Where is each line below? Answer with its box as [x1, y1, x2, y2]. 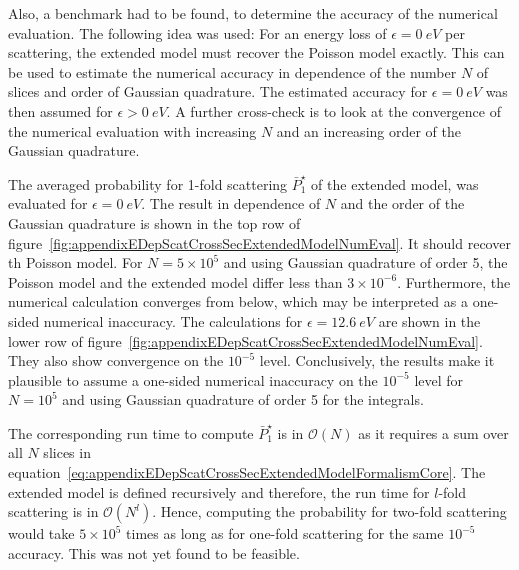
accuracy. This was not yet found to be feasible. [8, 542, 300, 563]
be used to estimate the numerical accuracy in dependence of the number [8, 61, 457, 82]
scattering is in [8, 501, 99, 522]
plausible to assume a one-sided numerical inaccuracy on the [8, 369, 378, 390]
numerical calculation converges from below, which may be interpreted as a [8, 291, 468, 312]
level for [414, 369, 464, 390]
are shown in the [378, 310, 481, 331]
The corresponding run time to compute [8, 422, 254, 443]
